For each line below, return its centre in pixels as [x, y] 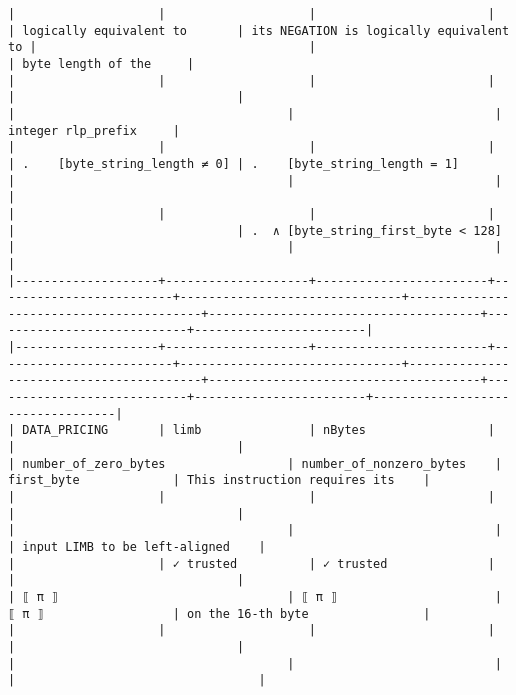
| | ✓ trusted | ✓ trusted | [251, 563]
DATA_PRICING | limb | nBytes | [258, 430]
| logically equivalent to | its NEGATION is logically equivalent [259, 30]
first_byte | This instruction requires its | [219, 480]
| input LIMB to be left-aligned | [137, 547]
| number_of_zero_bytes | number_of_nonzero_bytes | [255, 463]
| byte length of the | [101, 63]
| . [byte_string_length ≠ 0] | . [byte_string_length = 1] [234, 163]
